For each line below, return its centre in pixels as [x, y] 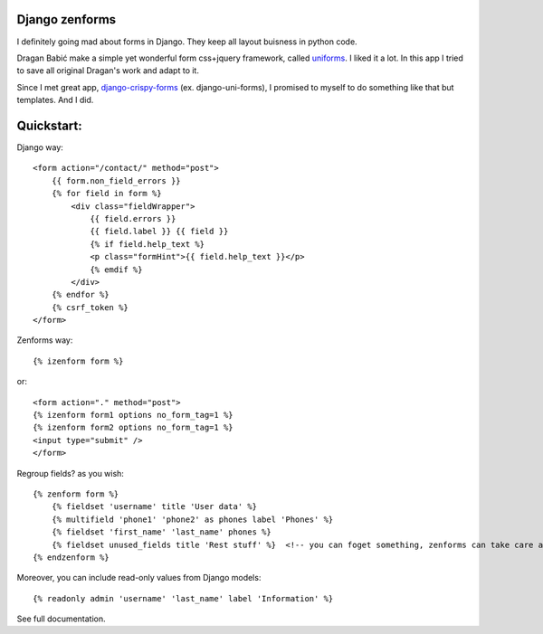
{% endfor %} [80, 295]
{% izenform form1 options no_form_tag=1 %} [133, 415]
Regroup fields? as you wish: [70, 473]
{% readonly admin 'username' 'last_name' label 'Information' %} [183, 598]
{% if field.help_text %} [148, 244]
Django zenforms [67, 19]
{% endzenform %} [71, 557]
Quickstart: [50, 125]
